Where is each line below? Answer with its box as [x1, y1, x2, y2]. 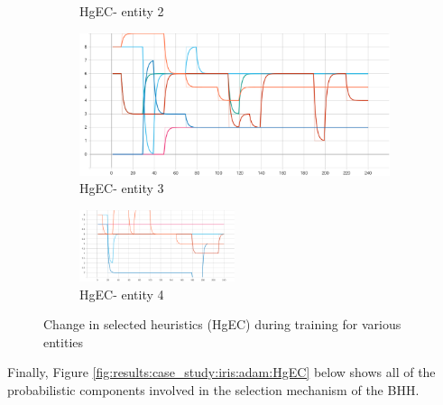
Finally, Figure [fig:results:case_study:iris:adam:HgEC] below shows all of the [7, 363, 436, 382]
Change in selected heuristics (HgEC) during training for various [43, 315, 401, 334]
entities [43, 332, 84, 351]
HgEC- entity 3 [79, 179, 164, 198]
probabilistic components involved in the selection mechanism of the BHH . [7, 381, 420, 400]
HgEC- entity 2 [79, 2, 164, 20]
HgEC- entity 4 [79, 284, 164, 303]
